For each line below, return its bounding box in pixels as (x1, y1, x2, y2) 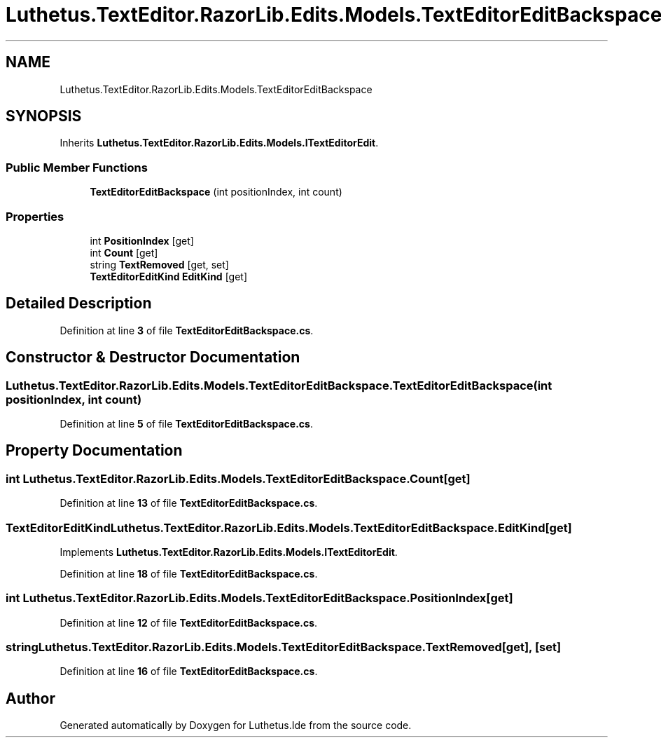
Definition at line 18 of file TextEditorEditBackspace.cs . (60, 567, 318, 580)
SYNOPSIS (6, 107, 82, 125)
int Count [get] (90, 246, 158, 259)
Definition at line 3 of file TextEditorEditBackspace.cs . (60, 324, 314, 336)
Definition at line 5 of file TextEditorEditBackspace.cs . (60, 418, 313, 430)
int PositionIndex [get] (90, 234, 194, 247)
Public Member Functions (6, 160, 148, 175)
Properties (6, 209, 64, 224)
